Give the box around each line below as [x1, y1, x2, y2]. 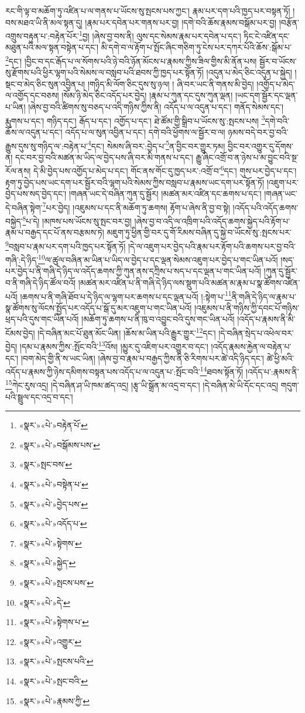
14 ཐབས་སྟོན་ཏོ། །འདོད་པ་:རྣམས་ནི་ [200, 364, 299, 377]
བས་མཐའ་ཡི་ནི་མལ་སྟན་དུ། [5, 16, 83, 28]
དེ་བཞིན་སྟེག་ [5, 201, 43, 213]
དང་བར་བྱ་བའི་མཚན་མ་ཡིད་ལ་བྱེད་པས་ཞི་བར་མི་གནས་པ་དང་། [15, 151, 193, 163]
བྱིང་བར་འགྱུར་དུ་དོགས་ [227, 139, 293, 152]
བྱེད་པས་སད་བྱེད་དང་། [5, 187, 67, 200]
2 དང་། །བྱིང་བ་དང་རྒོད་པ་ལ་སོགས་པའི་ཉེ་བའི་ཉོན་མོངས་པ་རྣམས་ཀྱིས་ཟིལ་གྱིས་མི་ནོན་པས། [5, 53, 257, 67]
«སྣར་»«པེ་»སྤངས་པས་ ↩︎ [19, 576, 94, 588]
